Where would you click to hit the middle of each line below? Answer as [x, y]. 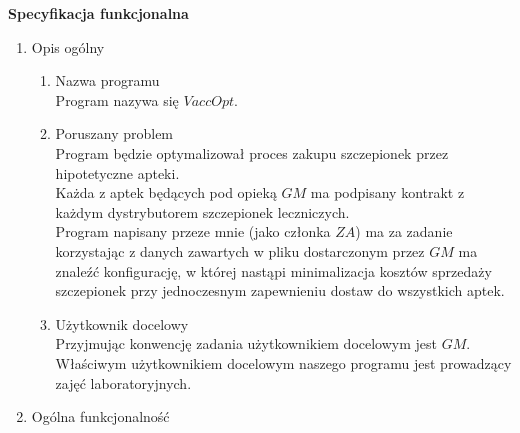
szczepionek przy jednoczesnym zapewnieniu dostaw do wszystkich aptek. [280, 290]
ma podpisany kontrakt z [387, 192]
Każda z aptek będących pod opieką [166, 192]
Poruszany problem [114, 133]
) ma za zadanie [404, 231]
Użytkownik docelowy [122, 323]
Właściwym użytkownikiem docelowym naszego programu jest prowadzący [283, 362]
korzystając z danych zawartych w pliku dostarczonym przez [240, 250]
